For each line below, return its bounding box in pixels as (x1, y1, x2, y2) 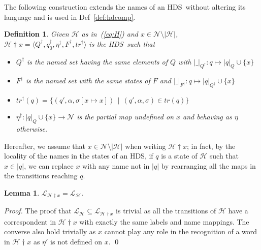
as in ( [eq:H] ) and (81, 28, 138, 39)
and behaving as (183, 111, 232, 122)
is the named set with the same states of (25, 75, 150, 86)
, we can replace (24, 160, 74, 171)
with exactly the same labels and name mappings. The (79, 216, 249, 227)
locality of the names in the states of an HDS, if (4, 150, 153, 161)
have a (228, 205, 248, 216)
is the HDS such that (89, 38, 155, 49)
